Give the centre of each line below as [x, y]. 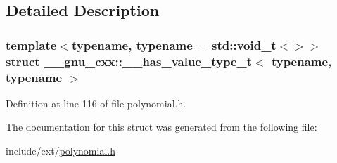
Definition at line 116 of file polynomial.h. [96, 103]
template [31, 45]
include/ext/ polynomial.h [61, 151]
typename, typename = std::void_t [174, 45]
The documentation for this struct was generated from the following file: [161, 127]
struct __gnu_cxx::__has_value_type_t [129, 61]
